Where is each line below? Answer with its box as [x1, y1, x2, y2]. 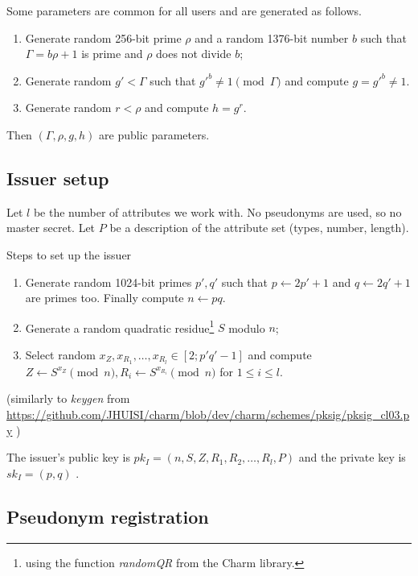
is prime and [81, 45, 143, 62]
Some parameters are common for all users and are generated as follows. [6, 2, 362, 19]
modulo [228, 319, 265, 336]
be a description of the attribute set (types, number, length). [109, 219, 409, 236]
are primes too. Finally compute [25, 289, 184, 306]
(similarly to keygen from [6, 390, 130, 407]
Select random [25, 346, 96, 363]
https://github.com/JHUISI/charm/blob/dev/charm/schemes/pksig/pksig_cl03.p [6, 406, 410, 423]
